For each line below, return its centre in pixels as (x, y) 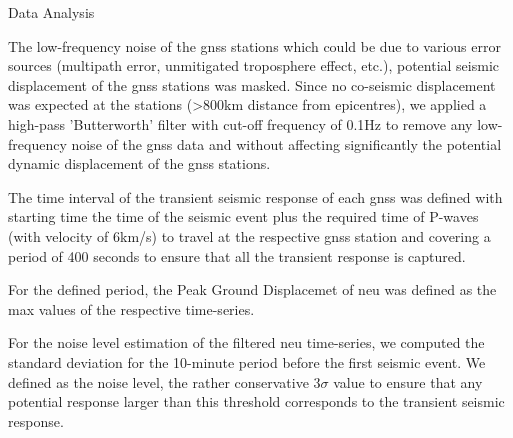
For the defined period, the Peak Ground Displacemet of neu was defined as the (252, 289)
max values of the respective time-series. (131, 308)
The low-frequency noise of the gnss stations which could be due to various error (254, 45)
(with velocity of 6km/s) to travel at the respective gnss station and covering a (249, 235)
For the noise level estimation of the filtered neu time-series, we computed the (246, 342)
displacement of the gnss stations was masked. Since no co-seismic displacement (252, 84)
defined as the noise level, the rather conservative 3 (164, 381)
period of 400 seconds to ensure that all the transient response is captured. (237, 255)
